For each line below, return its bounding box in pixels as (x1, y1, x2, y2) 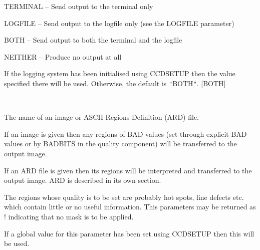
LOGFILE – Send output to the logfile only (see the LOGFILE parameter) (4, 18, 234, 28)
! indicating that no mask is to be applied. (4, 211, 134, 221)
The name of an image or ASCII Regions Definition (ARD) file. (4, 112, 199, 122)
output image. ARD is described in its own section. (4, 175, 161, 185)
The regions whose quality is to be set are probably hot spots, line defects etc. (4, 191, 244, 202)
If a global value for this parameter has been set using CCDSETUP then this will (4, 228, 254, 238)
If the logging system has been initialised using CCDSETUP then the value (4, 68, 235, 79)
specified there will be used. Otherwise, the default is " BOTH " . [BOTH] (4, 78, 226, 88)
